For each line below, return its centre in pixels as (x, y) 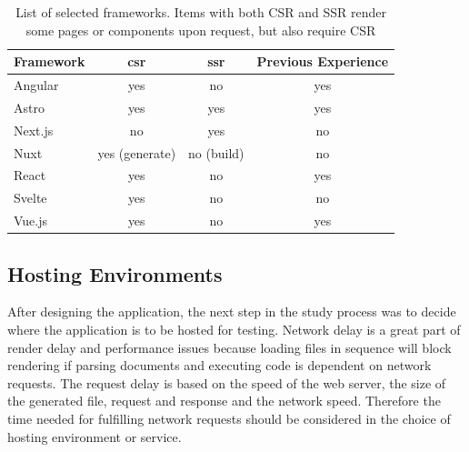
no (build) (216, 152)
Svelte (30, 198)
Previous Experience (323, 61)
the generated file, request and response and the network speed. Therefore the (224, 401)
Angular (36, 85)
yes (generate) (137, 152)
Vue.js (31, 221)
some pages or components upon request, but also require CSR (201, 30)
